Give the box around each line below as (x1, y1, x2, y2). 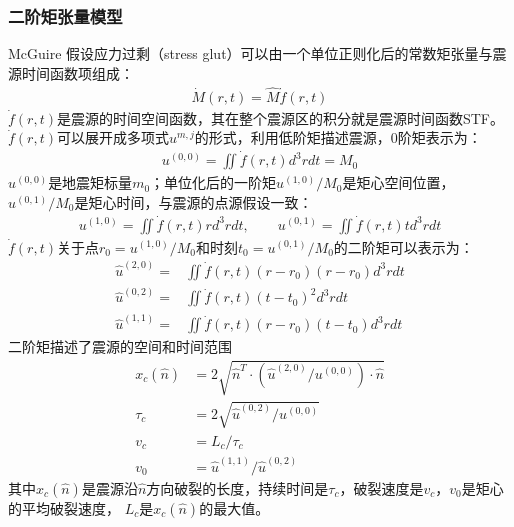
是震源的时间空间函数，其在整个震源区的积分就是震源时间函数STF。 (56, 107, 505, 128)
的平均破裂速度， (8, 497, 120, 518)
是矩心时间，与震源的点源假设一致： (74, 191, 313, 212)
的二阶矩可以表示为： (333, 236, 474, 257)
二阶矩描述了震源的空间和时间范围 (8, 336, 232, 357)
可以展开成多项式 (56, 127, 169, 148)
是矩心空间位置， (342, 172, 455, 193)
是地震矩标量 (48, 172, 133, 193)
